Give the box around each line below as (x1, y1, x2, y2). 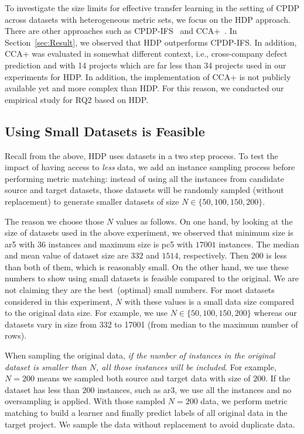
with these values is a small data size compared (124, 295, 295, 307)
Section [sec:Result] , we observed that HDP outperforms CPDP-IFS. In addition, (5, 36, 297, 48)
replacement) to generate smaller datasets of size (5, 195, 179, 207)
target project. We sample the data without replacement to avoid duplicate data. (5, 418, 295, 430)
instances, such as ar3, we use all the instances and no (97, 383, 292, 395)
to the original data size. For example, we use (5, 306, 168, 319)
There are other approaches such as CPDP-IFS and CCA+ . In (5, 25, 237, 37)
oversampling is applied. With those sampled (5, 395, 166, 407)
